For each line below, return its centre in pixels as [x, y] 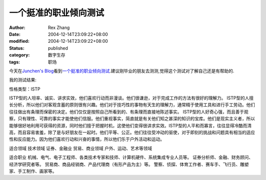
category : [19, 55]
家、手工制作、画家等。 [33, 171]
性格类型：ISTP [25, 89]
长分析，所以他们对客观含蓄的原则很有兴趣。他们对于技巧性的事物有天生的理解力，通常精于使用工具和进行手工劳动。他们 [132, 105]
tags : [15, 62]
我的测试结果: [23, 80]
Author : [17, 28]
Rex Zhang [59, 28]
